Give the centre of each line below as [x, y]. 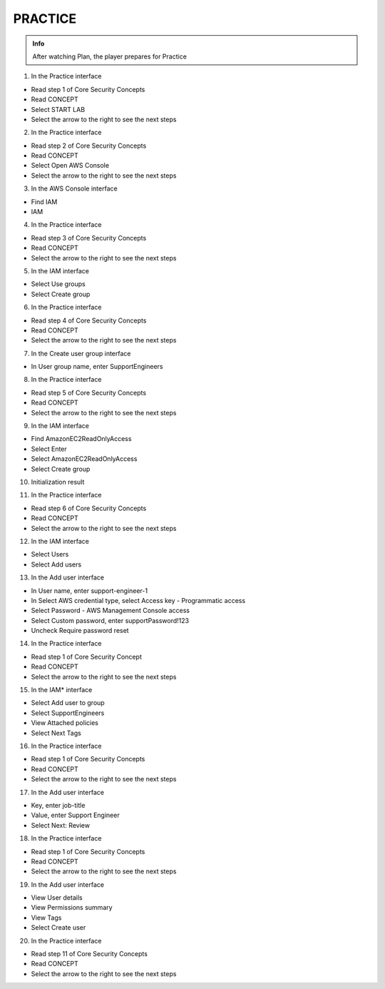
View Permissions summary [72, 908]
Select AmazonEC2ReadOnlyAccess [84, 459]
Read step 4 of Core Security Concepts [89, 320]
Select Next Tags [56, 733]
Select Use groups [58, 284]
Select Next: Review [61, 825]
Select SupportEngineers [68, 713]
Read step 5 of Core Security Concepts [88, 392]
